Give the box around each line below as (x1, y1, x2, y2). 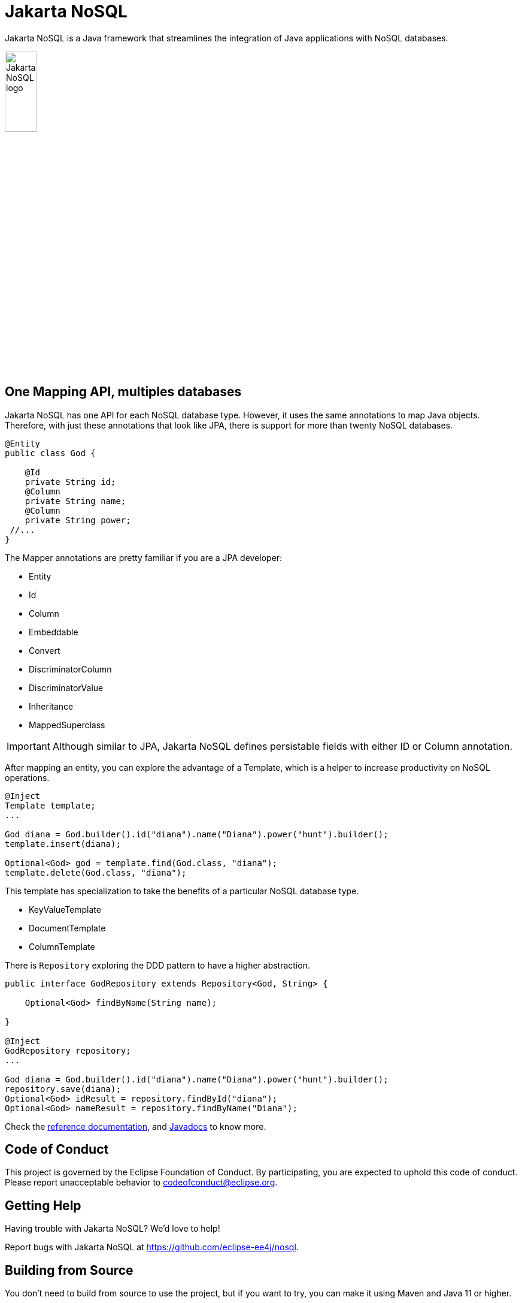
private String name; (25, 496, 126, 506)
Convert (29, 645, 60, 656)
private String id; (25, 476, 116, 487)
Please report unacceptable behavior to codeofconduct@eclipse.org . (5, 1177, 278, 1188)
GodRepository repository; (5, 1045, 131, 1055)
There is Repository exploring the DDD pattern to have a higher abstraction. (5, 960, 310, 970)
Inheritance (29, 701, 74, 711)
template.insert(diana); (5, 838, 121, 849)
